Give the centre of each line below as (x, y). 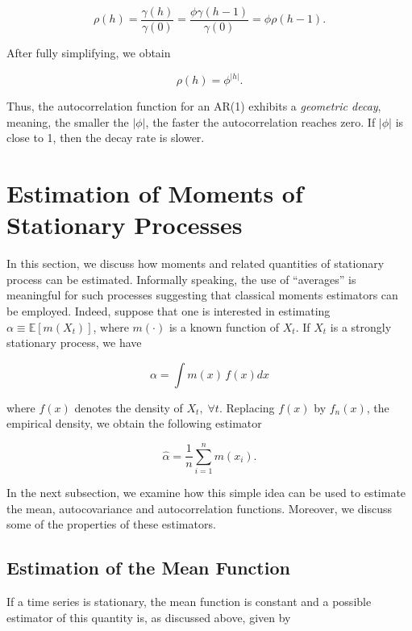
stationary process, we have (74, 343)
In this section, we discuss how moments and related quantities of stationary (196, 263)
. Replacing (247, 407)
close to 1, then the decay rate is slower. (106, 138)
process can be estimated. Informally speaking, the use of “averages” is (181, 279)
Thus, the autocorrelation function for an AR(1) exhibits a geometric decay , (194, 106)
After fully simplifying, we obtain (89, 53)
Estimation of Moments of (155, 193)
